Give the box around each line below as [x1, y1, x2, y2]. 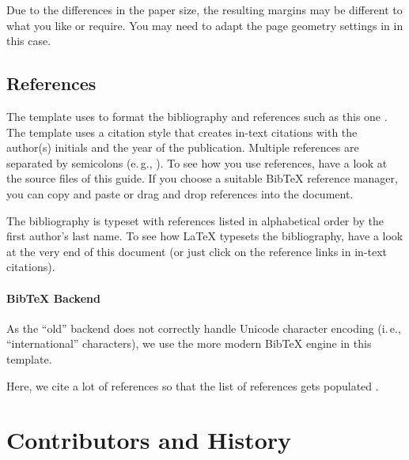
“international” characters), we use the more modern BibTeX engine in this [6, 335, 372, 352]
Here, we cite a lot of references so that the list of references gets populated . [6, 377, 379, 394]
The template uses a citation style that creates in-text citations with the [6, 123, 358, 140]
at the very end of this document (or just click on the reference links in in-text [6, 243, 388, 259]
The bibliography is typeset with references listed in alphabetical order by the [6, 212, 384, 228]
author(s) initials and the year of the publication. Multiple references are [6, 139, 359, 156]
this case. [6, 32, 51, 49]
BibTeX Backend [6, 289, 100, 306]
